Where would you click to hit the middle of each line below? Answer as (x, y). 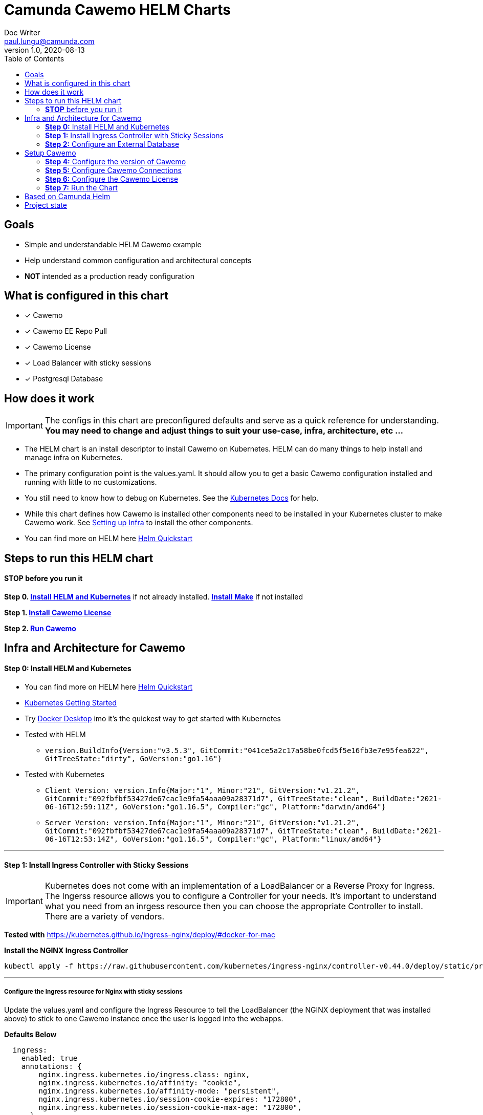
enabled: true (49, 1058)
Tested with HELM (55, 734)
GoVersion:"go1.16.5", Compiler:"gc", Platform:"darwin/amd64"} (254, 807)
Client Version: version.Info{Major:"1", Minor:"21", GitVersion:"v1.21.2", (203, 790)
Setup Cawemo (50, 153)
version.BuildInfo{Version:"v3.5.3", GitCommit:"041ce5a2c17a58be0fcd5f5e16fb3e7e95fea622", (237, 750)
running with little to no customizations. (91, 482)
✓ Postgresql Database (64, 379)
